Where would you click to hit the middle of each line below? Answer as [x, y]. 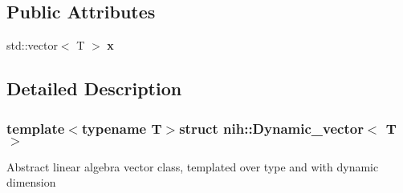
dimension [31, 182]
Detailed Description [94, 88]
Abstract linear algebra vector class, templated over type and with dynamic [193, 166]
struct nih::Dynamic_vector [271, 128]
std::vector [32, 45]
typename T [122, 128]
